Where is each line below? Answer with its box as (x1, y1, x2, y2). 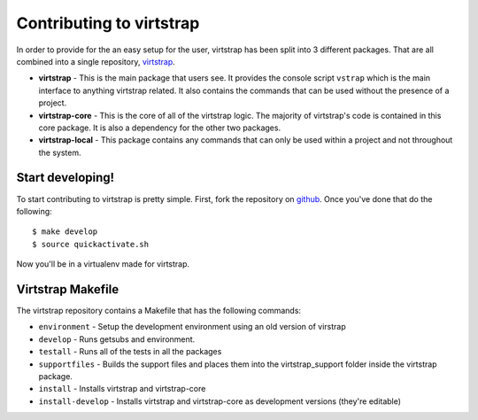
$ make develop (32, 227, 98, 237)
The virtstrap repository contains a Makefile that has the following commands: (16, 306, 301, 316)
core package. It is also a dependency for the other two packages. (38, 122, 281, 133)
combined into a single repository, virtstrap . (16, 56, 176, 66)
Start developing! (16, 170, 115, 185)
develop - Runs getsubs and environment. (38, 333, 196, 345)
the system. (38, 147, 81, 158)
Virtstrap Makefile (16, 282, 119, 297)
